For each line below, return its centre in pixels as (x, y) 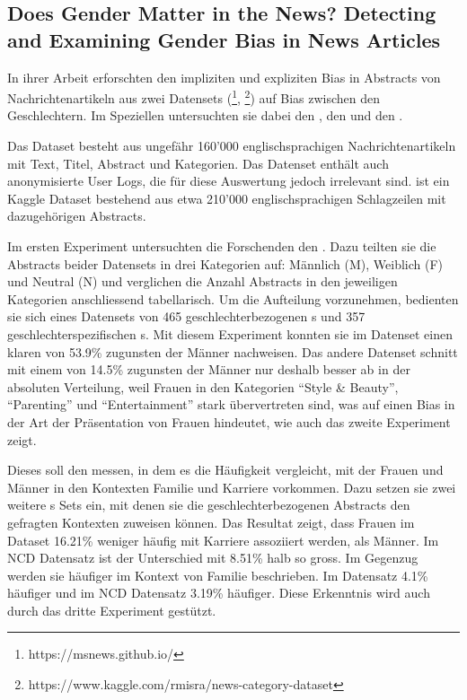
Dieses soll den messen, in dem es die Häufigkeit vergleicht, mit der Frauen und (225, 470)
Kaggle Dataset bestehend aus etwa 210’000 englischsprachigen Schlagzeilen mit (227, 198)
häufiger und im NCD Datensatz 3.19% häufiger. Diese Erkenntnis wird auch (219, 593)
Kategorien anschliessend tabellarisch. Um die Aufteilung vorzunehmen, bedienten (233, 298)
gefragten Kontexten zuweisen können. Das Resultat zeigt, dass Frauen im (211, 522)
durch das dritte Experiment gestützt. (112, 610)
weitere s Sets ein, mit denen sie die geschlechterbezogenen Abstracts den (209, 505)
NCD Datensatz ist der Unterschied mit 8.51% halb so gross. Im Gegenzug (213, 558)
